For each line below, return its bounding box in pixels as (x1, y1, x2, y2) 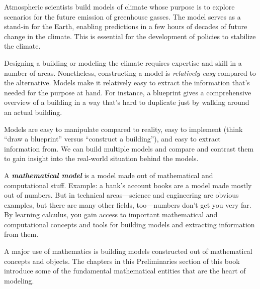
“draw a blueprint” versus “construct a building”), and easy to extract (4, 133, 221, 144)
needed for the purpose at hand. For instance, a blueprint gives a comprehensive (4, 87, 251, 97)
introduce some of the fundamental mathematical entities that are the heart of (4, 265, 246, 276)
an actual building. (4, 106, 62, 117)
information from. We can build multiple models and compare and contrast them (4, 143, 254, 154)
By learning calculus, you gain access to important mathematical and (4, 209, 218, 220)
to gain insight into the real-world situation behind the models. (4, 153, 199, 164)
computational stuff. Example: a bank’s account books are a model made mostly (4, 180, 252, 190)
